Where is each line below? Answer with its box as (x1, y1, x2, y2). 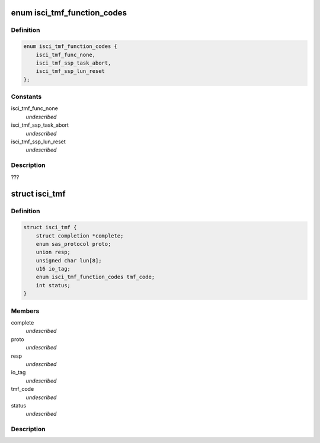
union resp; (36, 249, 71, 256)
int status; (36, 282, 71, 288)
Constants (11, 92, 42, 101)
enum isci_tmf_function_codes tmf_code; (36, 274, 155, 281)
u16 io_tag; (36, 265, 71, 272)
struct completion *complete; (36, 232, 124, 239)
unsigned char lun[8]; (36, 257, 102, 264)
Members (11, 307, 40, 315)
